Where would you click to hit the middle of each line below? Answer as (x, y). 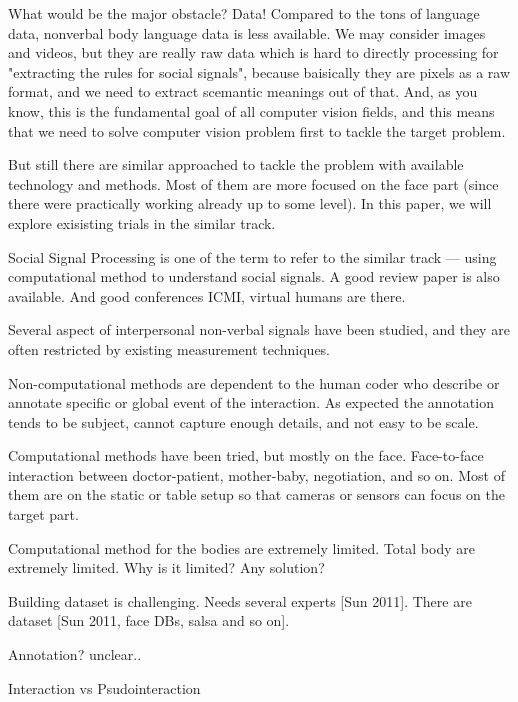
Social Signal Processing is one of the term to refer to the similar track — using (252, 256)
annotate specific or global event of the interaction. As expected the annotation (251, 402)
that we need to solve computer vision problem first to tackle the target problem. (257, 130)
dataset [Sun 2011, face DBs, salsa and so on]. (149, 620)
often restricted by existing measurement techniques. (169, 348)
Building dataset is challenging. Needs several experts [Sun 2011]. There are (240, 600)
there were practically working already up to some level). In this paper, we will (250, 203)
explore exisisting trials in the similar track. (142, 222)
